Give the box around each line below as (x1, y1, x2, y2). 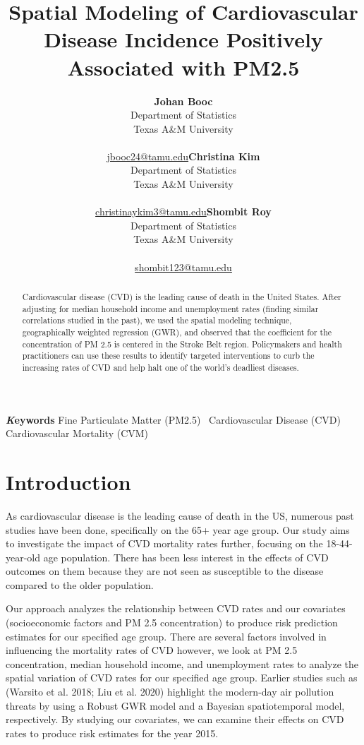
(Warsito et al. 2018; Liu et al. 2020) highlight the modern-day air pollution (6, 684, 334, 699)
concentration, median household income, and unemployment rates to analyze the (6, 656, 358, 671)
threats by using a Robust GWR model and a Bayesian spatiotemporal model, (6, 698, 345, 713)
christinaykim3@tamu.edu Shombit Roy (95, 204, 272, 219)
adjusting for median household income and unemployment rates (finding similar (22, 302, 319, 314)
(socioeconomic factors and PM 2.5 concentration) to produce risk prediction (6, 615, 338, 630)
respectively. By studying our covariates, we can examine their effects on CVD (6, 712, 344, 727)
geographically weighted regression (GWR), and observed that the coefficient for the (22, 326, 332, 338)
